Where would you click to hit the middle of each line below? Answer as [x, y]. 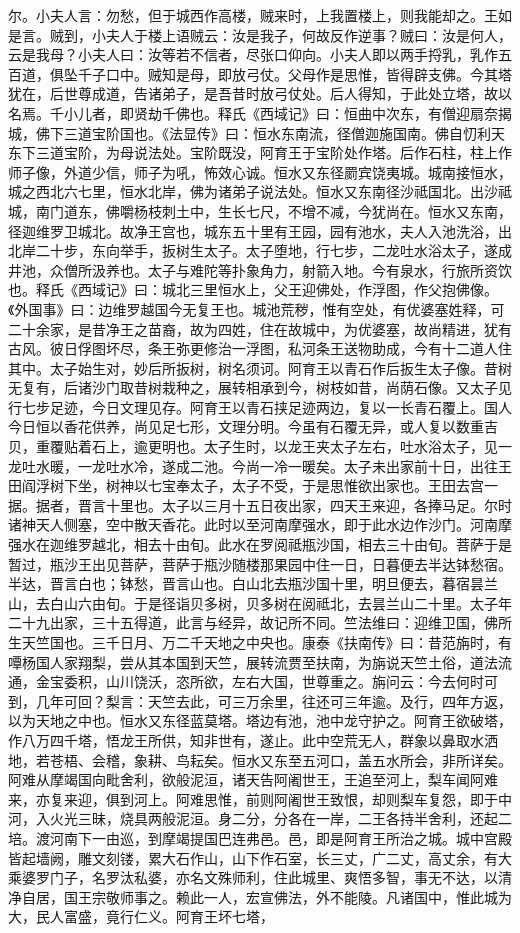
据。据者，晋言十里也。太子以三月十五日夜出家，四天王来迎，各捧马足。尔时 [260, 504]
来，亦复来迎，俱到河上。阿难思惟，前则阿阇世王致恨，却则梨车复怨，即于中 [260, 798]
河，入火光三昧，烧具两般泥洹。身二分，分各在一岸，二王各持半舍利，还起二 [260, 818]
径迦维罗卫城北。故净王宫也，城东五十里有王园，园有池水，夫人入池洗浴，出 [260, 230]
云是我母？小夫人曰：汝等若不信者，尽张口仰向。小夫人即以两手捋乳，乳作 [253, 54]
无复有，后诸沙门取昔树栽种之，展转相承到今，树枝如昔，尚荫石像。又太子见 [260, 387]
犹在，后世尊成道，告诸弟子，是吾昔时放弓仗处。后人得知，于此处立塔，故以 [260, 93]
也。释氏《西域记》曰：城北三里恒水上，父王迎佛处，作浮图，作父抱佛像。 [253, 289]
